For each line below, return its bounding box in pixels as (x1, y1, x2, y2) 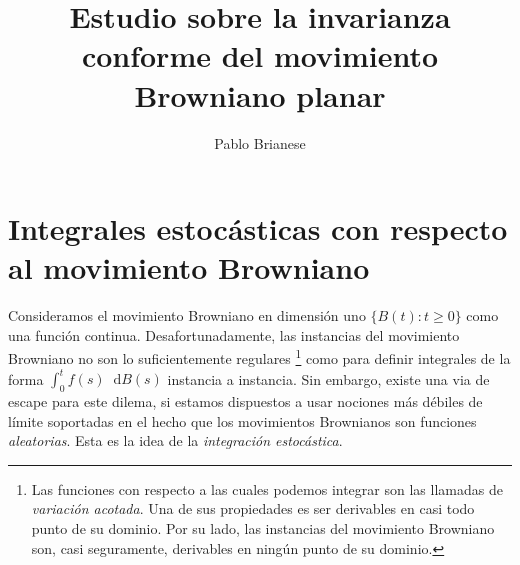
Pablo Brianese (214, 132, 306, 153)
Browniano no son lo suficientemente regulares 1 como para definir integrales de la (8, 345, 511, 369)
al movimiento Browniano (8, 247, 370, 288)
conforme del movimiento (81, 35, 439, 76)
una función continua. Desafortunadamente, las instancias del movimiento (8, 324, 460, 345)
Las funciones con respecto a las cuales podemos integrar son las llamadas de (31, 478, 503, 499)
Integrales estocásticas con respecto (8, 208, 508, 249)
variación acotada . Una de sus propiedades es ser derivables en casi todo (31, 498, 475, 519)
